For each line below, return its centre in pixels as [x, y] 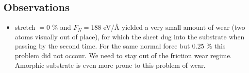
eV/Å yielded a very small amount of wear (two [174, 27]
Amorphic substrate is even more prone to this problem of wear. [110, 65]
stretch [25, 27]
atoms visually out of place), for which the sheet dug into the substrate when [130, 36]
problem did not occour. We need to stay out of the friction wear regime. [123, 55]
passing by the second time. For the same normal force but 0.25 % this [120, 46]
